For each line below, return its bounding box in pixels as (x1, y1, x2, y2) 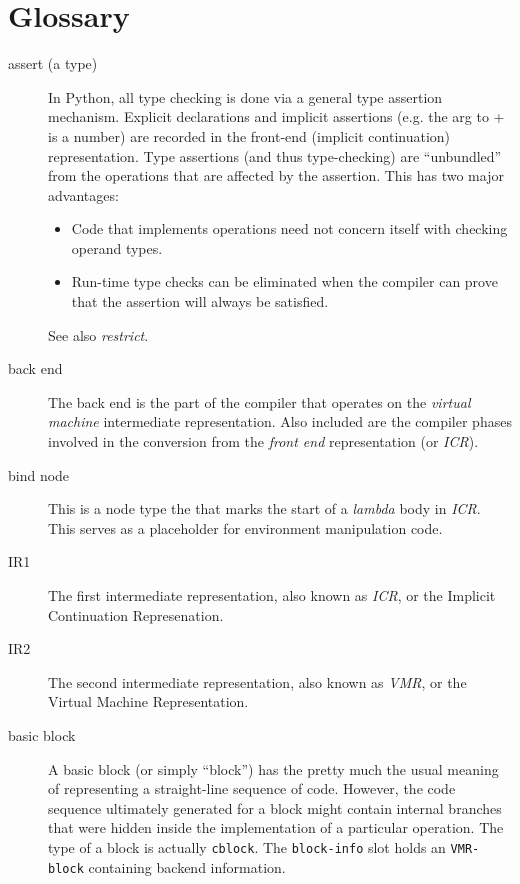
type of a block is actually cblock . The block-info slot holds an (48, 836, 446, 857)
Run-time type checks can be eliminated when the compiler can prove (71, 271, 498, 292)
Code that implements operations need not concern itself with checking (71, 218, 508, 239)
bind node (8, 464, 70, 485)
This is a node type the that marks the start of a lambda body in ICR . (48, 498, 481, 519)
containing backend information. (88, 856, 286, 877)
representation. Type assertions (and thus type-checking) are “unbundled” (48, 145, 502, 166)
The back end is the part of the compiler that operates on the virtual (48, 391, 471, 412)
